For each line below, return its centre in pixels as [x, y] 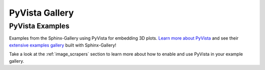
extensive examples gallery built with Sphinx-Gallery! [63, 45]
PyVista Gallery [41, 13]
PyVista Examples [39, 26]
